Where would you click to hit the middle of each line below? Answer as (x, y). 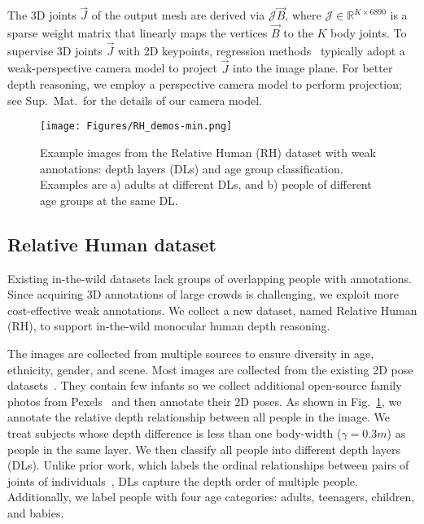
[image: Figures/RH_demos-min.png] (136, 127)
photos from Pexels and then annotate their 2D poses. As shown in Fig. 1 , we (205, 401)
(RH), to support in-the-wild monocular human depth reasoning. (169, 326)
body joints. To (369, 33)
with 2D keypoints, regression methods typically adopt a (261, 50)
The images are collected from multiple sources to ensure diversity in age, (191, 354)
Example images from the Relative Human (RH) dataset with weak (208, 153)
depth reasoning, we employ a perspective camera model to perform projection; (205, 84)
